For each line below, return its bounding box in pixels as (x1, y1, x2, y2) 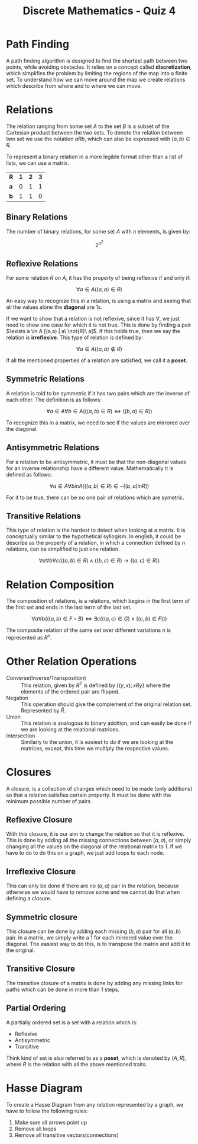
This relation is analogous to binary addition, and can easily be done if (21, 719, 191, 727)
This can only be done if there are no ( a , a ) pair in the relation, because (6, 882, 179, 890)
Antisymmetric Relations (6, 443, 99, 453)
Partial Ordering (6, 1003, 66, 1013)
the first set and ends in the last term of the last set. (6, 603, 132, 611)
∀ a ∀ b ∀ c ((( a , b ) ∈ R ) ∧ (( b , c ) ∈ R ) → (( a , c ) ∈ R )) (38, 557, 160, 564)
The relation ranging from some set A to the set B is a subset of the (6, 123, 170, 130)
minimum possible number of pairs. (6, 797, 93, 804)
